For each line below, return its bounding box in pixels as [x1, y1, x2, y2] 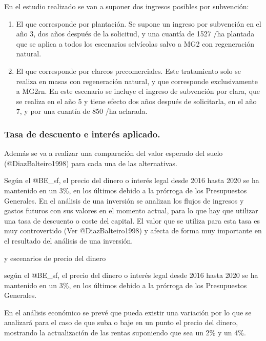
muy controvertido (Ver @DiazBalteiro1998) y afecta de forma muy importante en [4, 225, 262, 236]
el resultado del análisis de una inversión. [4, 235, 133, 246]
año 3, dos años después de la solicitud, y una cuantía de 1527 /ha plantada [16, 28, 255, 39]
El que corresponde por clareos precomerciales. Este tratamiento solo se [16, 65, 241, 76]
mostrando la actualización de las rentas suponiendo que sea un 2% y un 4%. [4, 327, 246, 338]
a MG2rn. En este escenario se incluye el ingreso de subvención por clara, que [16, 86, 260, 96]
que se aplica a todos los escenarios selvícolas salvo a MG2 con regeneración [16, 38, 255, 49]
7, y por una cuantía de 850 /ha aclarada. [16, 106, 148, 116]
